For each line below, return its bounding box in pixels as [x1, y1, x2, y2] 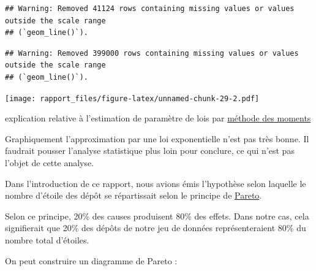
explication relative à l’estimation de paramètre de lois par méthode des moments [5, 112, 311, 124]
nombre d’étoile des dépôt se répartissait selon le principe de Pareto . [5, 189, 262, 202]
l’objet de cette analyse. [5, 156, 94, 169]
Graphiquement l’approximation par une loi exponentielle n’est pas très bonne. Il [5, 132, 309, 145]
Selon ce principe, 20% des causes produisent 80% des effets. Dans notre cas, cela [5, 209, 309, 222]
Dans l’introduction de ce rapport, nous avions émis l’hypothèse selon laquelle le [5, 177, 306, 189]
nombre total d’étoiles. [5, 233, 89, 246]
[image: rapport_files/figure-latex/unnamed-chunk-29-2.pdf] [5, 94, 260, 103]
